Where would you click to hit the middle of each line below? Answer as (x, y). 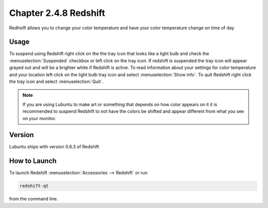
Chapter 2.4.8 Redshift (57, 13)
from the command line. (33, 199)
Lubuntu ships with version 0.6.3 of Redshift (54, 147)
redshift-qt (34, 186)
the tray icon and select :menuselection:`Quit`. (56, 81)
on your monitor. (39, 118)
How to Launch (33, 161)
